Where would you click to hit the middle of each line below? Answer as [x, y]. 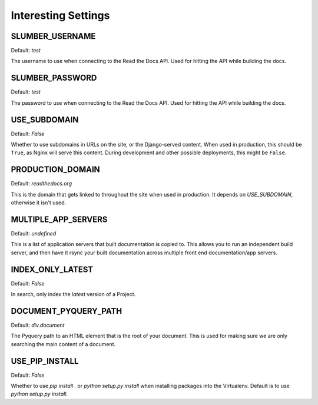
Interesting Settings [60, 15]
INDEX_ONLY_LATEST [52, 269]
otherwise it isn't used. [39, 203]
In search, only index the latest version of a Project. [73, 294]
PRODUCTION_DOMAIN [55, 170]
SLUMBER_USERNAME [53, 36]
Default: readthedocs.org [42, 184]
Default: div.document [38, 325]
